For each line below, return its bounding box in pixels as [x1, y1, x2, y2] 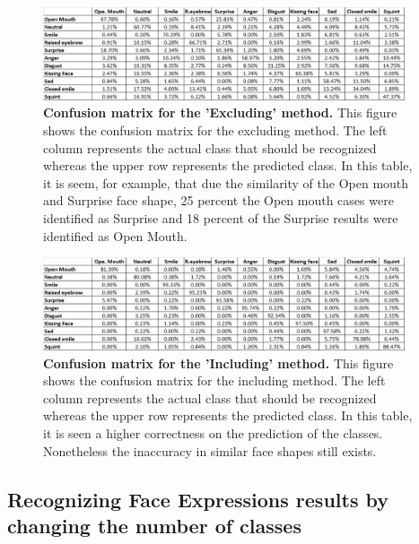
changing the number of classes [7, 511, 301, 539]
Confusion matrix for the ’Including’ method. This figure [43, 353, 394, 372]
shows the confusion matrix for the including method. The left [43, 371, 386, 390]
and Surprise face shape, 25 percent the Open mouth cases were [43, 191, 394, 210]
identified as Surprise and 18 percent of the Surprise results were [43, 209, 398, 227]
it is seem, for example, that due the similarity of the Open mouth [43, 173, 409, 192]
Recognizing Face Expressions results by [7, 485, 388, 513]
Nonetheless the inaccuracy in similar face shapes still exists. [43, 441, 377, 460]
